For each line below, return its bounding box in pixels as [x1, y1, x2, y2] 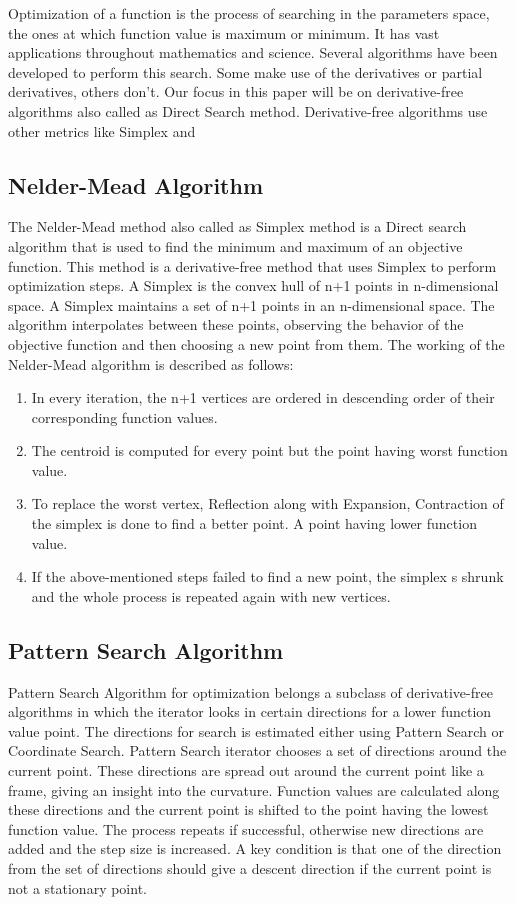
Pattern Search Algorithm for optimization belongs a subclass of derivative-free [8, 681, 493, 702]
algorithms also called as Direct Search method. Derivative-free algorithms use [8, 100, 488, 121]
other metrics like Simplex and [8, 120, 196, 141]
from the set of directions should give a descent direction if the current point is [8, 858, 492, 878]
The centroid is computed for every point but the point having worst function [31, 440, 508, 461]
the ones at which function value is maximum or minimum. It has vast [8, 22, 440, 43]
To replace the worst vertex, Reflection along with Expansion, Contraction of [31, 493, 504, 514]
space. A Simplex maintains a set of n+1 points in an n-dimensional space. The [8, 294, 495, 315]
